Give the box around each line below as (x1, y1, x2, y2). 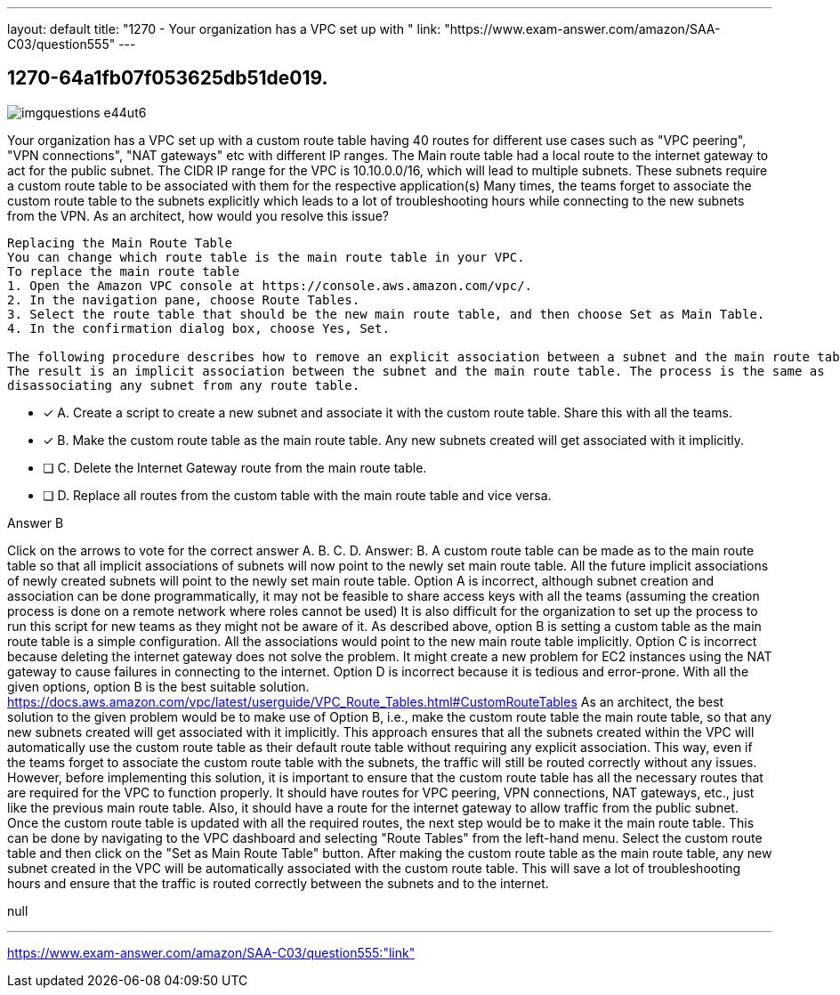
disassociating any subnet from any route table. (7, 377, 360, 392)
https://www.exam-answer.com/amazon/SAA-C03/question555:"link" (7, 944, 416, 960)
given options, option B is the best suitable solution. (7, 678, 310, 694)
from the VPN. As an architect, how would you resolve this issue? (7, 207, 389, 223)
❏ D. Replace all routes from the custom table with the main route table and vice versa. (43, 487, 552, 503)
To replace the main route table (7, 263, 240, 279)
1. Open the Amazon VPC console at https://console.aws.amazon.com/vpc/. (7, 278, 533, 293)
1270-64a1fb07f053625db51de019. (7, 67, 328, 90)
